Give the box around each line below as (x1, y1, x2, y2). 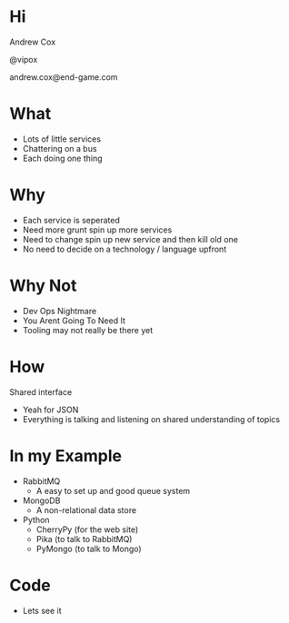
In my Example (9, 445, 123, 466)
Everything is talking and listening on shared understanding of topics (22, 413, 280, 424)
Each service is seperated (22, 214, 120, 225)
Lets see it (22, 605, 62, 616)
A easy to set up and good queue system (35, 485, 191, 496)
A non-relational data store (35, 504, 137, 515)
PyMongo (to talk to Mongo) (35, 543, 143, 554)
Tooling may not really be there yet (22, 324, 154, 335)
